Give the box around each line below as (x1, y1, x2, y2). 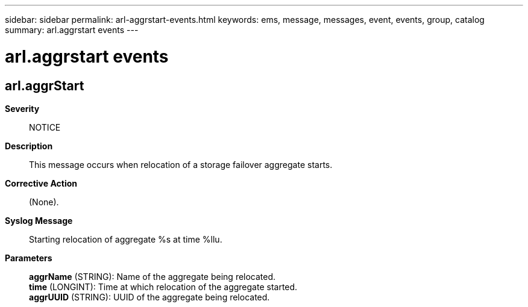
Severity (5, 103, 40, 114)
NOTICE (29, 122, 61, 132)
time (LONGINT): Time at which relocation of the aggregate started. (29, 281, 298, 292)
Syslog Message (5, 215, 73, 226)
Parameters (5, 252, 52, 263)
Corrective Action (5, 178, 77, 188)
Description (5, 140, 53, 151)
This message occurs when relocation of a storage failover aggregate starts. (29, 159, 333, 170)
